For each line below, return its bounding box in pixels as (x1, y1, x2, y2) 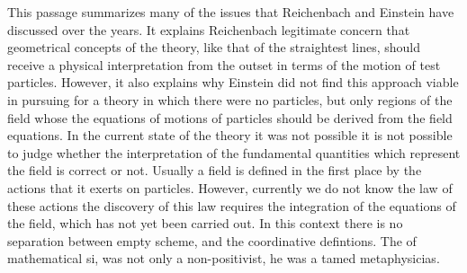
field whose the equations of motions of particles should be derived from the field (7, 108, 453, 127)
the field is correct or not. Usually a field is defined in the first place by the (7, 161, 422, 180)
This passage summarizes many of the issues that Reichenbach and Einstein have (7, 3, 454, 21)
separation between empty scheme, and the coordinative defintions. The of (7, 231, 417, 250)
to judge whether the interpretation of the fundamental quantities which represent (7, 143, 461, 162)
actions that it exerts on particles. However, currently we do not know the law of (7, 178, 453, 197)
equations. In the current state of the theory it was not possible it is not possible (7, 126, 453, 145)
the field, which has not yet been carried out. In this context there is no (7, 214, 403, 233)
